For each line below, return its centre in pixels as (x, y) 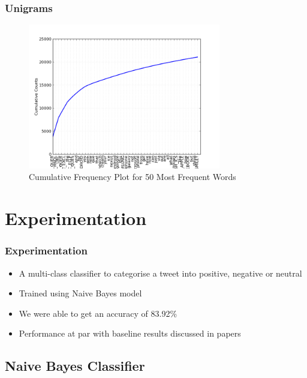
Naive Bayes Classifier (75, 366)
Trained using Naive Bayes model (80, 293)
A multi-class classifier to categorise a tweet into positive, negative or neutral (160, 273)
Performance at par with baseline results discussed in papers (130, 333)
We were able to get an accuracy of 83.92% (98, 313)
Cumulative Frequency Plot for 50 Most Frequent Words (133, 177)
